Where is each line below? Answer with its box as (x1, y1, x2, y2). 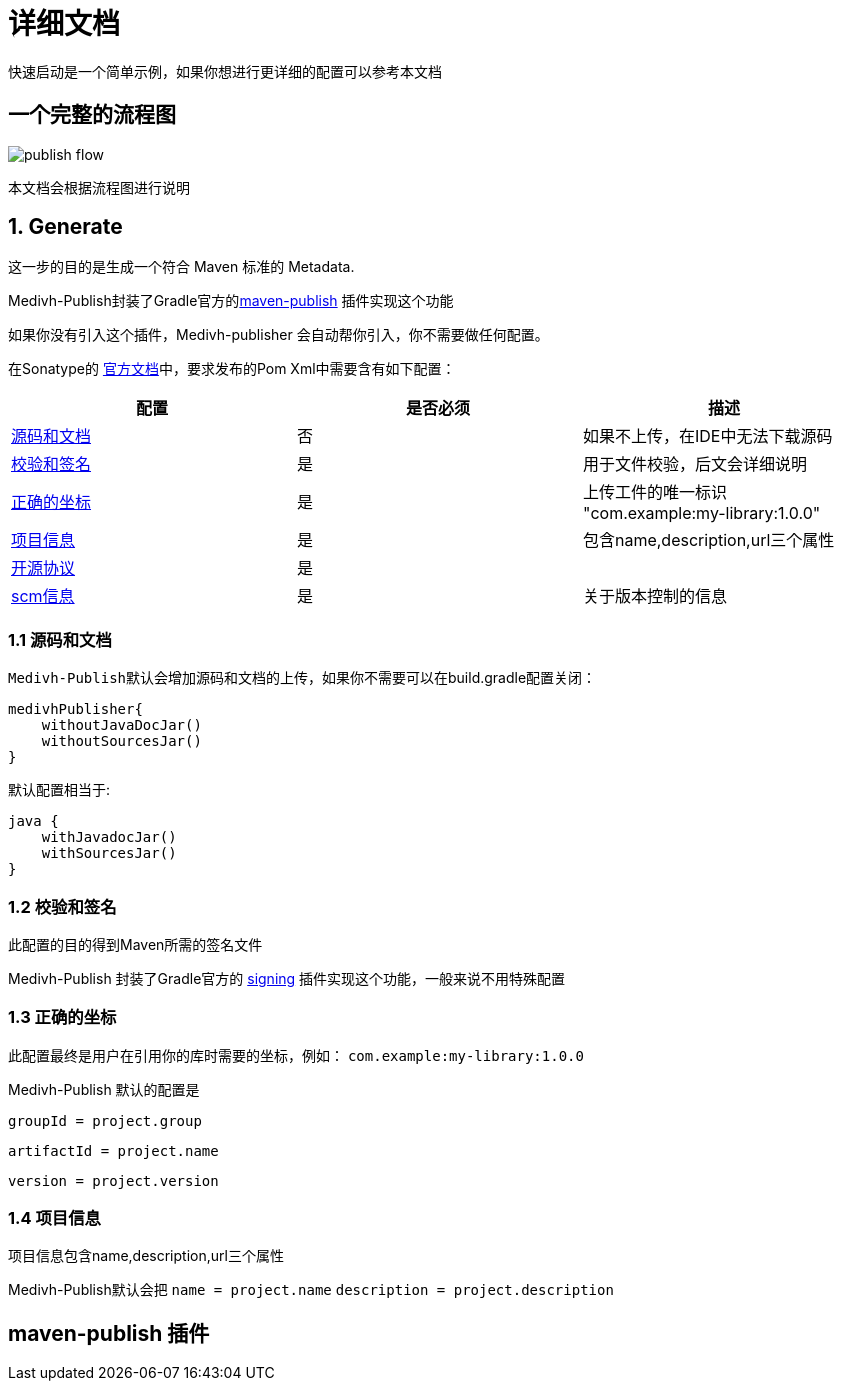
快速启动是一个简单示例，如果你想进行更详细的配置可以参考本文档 (8, 62, 442, 80)
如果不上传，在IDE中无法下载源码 (582, 426, 833, 447)
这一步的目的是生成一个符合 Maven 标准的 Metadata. (8, 258, 355, 276)
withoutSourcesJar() (41, 733, 202, 750)
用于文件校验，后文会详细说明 (582, 454, 807, 475)
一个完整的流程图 (8, 102, 176, 128)
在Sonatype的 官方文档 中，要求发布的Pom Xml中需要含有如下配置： (8, 360, 456, 378)
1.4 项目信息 (8, 1208, 101, 1229)
